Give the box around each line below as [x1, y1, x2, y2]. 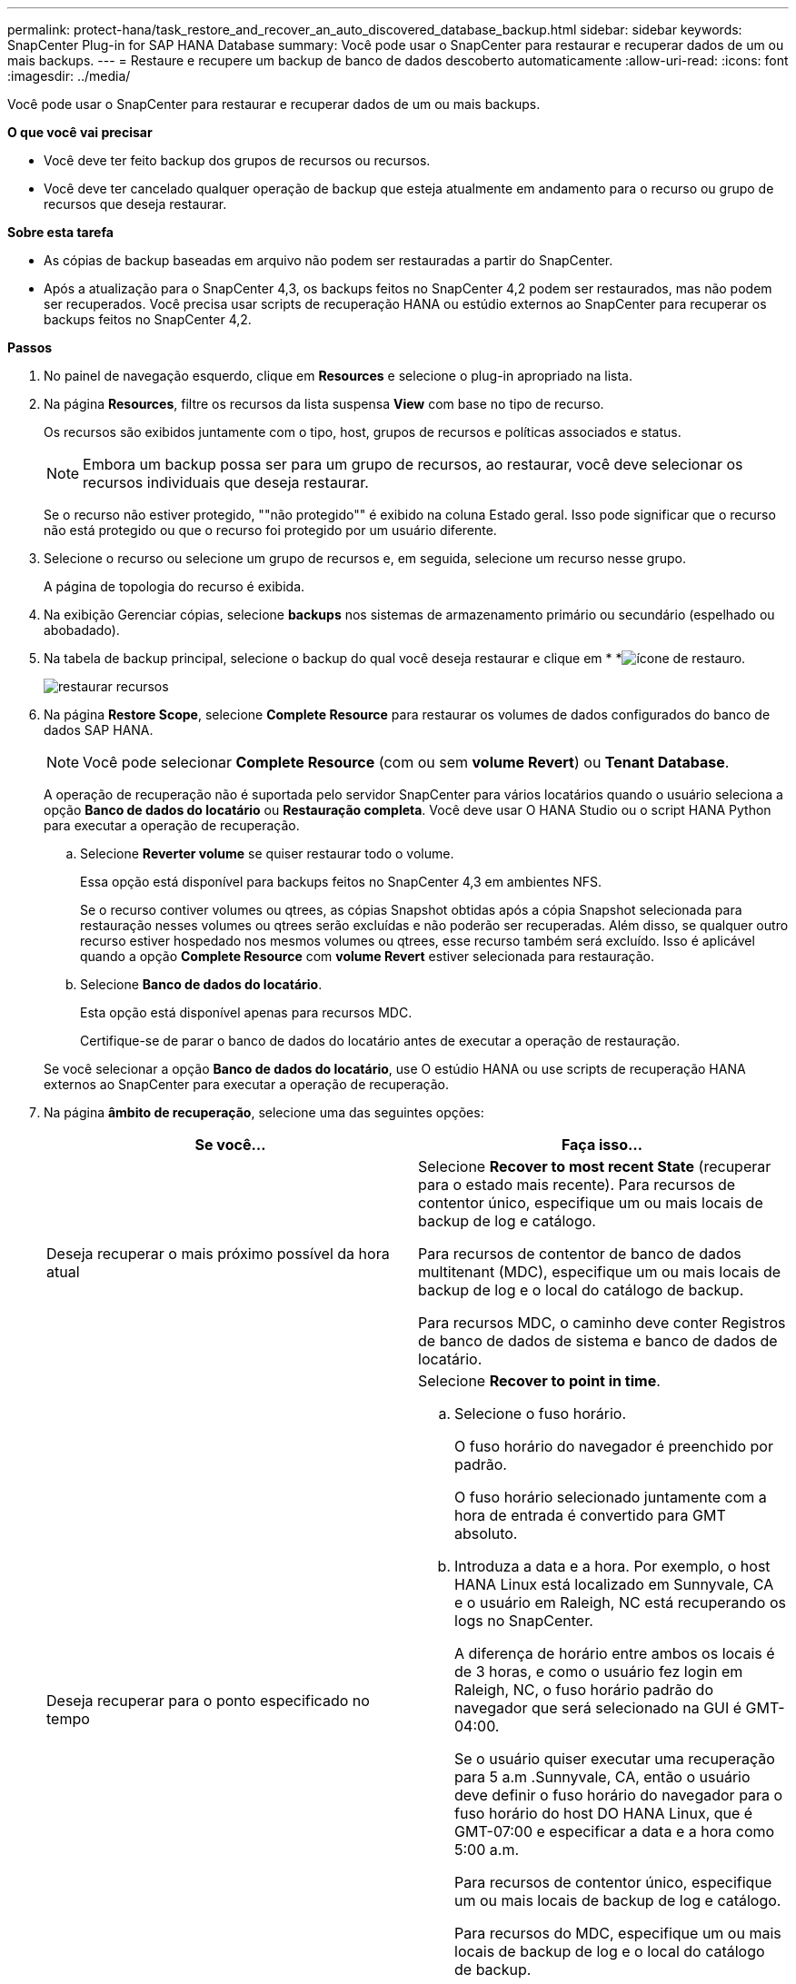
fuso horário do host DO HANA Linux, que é [454, 1804, 753, 1822]
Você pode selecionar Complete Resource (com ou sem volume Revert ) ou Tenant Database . [83, 753, 730, 771]
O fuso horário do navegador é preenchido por [454, 1437, 773, 1455]
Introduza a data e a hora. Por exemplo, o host [454, 1557, 771, 1575]
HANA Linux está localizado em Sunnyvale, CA [454, 1575, 774, 1593]
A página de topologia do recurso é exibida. [44, 579, 305, 594]
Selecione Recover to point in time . [418, 1372, 661, 1390]
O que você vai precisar [7, 124, 153, 140]
